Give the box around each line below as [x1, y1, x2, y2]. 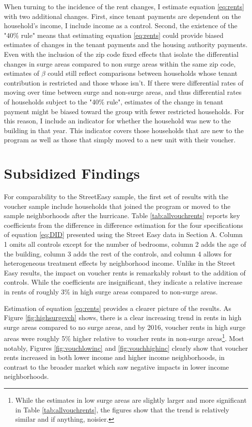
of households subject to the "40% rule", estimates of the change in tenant [4, 96, 223, 106]
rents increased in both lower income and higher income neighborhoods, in [4, 352, 225, 362]
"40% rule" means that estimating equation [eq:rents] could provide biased [4, 30, 224, 40]
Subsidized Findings [4, 163, 140, 183]
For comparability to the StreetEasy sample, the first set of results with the [4, 191, 229, 202]
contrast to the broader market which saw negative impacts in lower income [4, 361, 229, 372]
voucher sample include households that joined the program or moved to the [4, 201, 231, 211]
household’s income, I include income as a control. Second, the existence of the [4, 20, 237, 31]
